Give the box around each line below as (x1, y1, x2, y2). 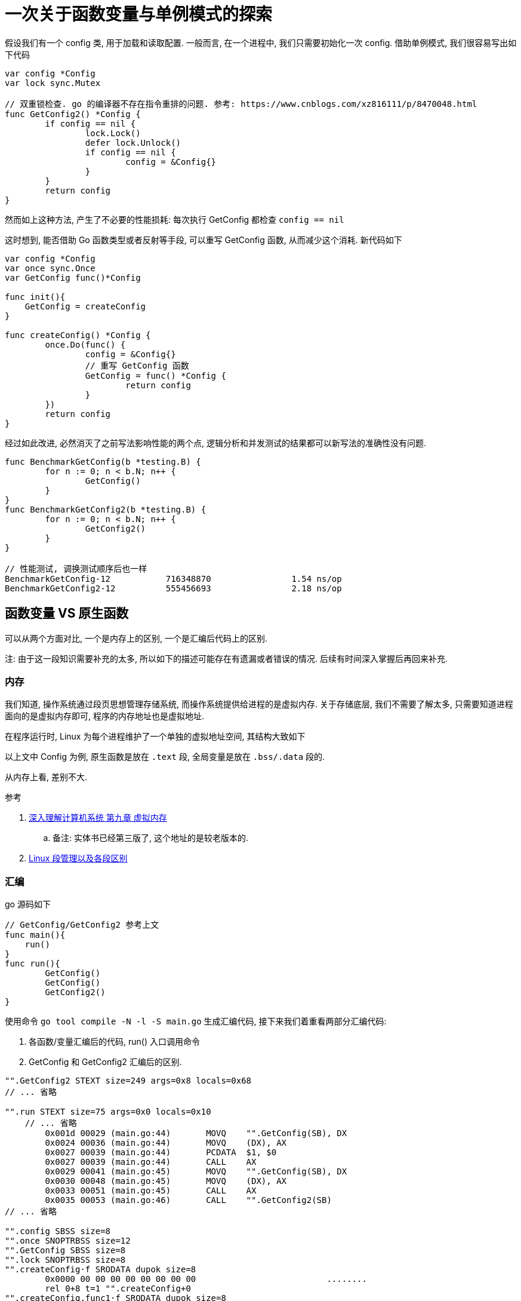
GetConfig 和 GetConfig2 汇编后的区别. (29, 1057, 182, 1067)
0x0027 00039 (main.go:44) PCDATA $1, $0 (45, 1147, 277, 1158)
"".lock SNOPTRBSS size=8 (5, 1255, 126, 1265)
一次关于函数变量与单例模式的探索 (5, 4, 273, 24)
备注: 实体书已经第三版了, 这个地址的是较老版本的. (53, 833, 248, 843)
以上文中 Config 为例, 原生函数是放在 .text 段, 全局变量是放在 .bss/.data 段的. (5, 751, 325, 762)
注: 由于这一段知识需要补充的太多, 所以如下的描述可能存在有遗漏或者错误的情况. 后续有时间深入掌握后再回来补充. (5, 653, 448, 664)
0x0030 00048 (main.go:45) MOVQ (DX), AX (45, 1176, 287, 1186)
